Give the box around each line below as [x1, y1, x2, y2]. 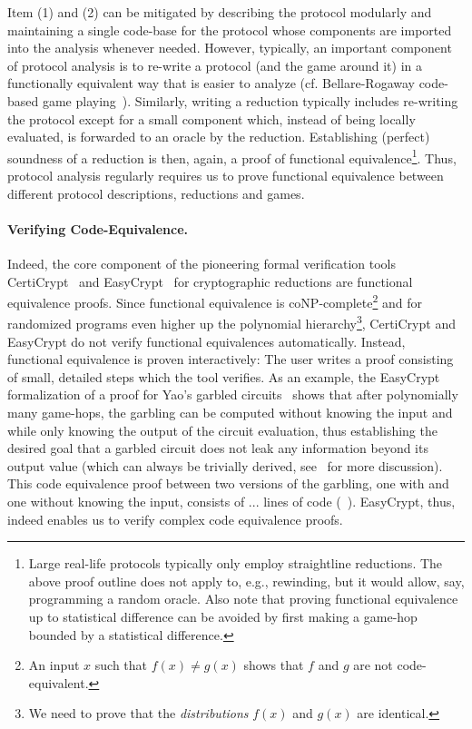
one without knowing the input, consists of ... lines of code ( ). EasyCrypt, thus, [7, 492, 456, 511]
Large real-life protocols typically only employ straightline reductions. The [28, 554, 443, 573]
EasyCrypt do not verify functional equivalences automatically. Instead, [7, 331, 406, 350]
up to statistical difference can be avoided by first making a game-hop [28, 606, 418, 626]
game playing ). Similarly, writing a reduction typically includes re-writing [42, 91, 458, 110]
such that [94, 655, 148, 675]
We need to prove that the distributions [28, 704, 249, 723]
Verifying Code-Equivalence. [7, 219, 189, 238]
